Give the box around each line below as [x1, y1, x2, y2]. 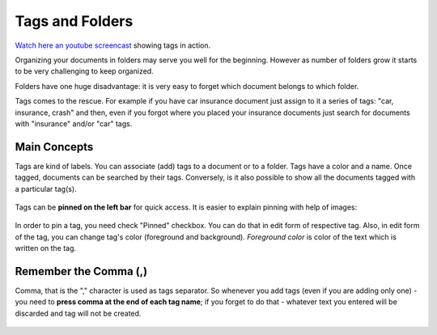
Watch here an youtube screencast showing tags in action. [15, 40, 210, 50]
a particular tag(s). [15, 184, 77, 193]
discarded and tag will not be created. [15, 308, 142, 318]
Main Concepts [15, 140, 94, 154]
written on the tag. [15, 244, 77, 253]
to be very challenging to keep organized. [15, 66, 154, 76]
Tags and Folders [15, 12, 134, 30]
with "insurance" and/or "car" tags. [15, 118, 133, 129]
